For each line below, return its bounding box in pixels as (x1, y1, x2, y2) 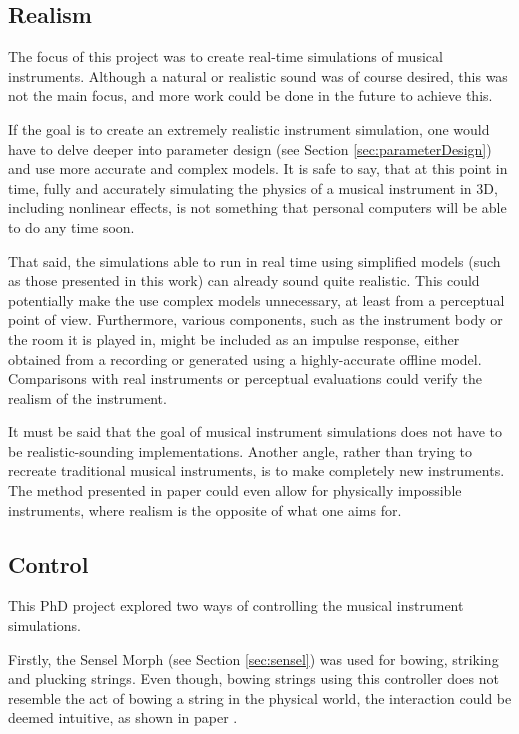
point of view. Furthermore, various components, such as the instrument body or (8, 309, 503, 330)
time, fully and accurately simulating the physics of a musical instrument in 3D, (8, 177, 498, 198)
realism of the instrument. (8, 387, 167, 408)
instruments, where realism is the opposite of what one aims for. (8, 499, 402, 520)
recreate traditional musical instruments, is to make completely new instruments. (8, 460, 505, 481)
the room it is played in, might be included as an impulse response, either (8, 328, 460, 349)
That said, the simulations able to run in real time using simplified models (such (8, 250, 501, 271)
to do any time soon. (8, 216, 135, 237)
